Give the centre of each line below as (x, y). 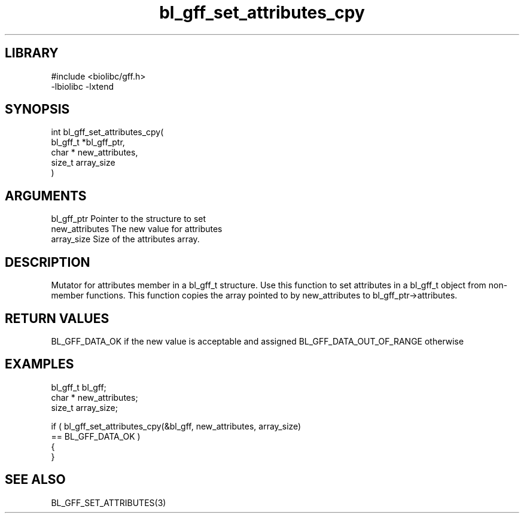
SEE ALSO (35, 480)
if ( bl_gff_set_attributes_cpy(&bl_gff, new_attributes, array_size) (176, 426)
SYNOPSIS (37, 109)
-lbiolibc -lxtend (83, 86)
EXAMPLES (39, 364)
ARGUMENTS (46, 196)
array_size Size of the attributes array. (125, 239)
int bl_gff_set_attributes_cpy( (107, 132)
